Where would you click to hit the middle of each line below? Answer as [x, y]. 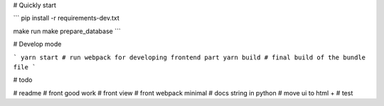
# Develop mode [37, 44]
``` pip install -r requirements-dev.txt [66, 18]
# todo [23, 80]
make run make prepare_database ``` [67, 31]
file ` [25, 67]
